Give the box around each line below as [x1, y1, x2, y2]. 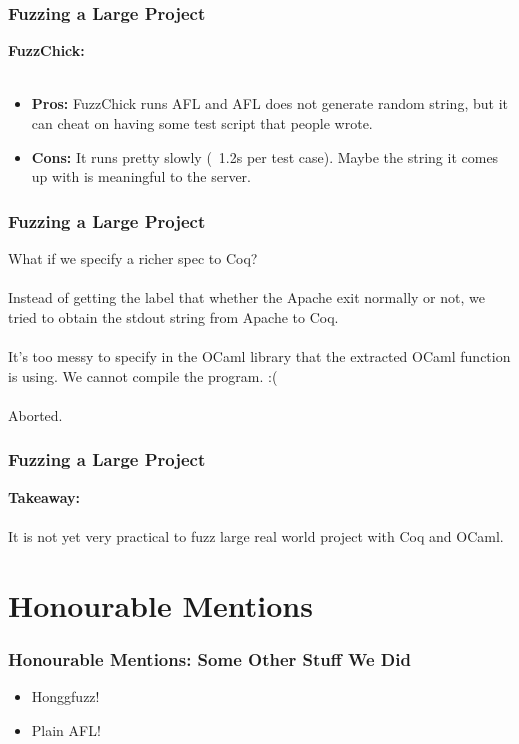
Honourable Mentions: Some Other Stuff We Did [8, 646, 411, 671]
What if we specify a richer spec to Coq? [8, 248, 258, 268]
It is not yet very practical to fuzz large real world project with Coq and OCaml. [8, 525, 504, 546]
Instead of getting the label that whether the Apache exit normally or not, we [8, 287, 485, 308]
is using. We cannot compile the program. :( [8, 365, 278, 386]
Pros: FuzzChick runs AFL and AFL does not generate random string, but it [31, 93, 508, 114]
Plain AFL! [31, 719, 101, 740]
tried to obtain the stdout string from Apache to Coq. [8, 306, 339, 327]
